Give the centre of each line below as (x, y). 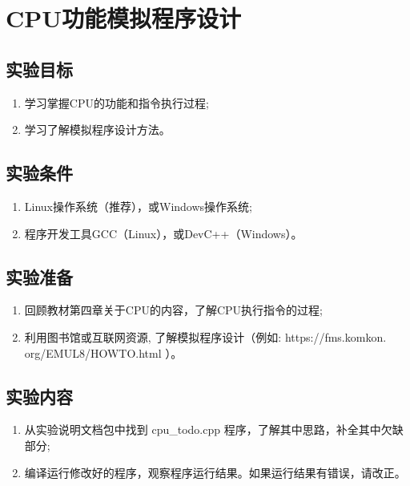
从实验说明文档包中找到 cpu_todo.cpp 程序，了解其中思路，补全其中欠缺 (214, 429)
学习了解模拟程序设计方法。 (97, 130)
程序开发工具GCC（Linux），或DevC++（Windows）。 (163, 233)
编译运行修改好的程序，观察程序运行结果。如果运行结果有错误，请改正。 (215, 472)
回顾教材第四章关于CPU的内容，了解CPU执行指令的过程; (173, 310)
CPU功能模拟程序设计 (124, 18)
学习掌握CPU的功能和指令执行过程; (117, 102)
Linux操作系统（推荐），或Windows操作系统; (138, 206)
